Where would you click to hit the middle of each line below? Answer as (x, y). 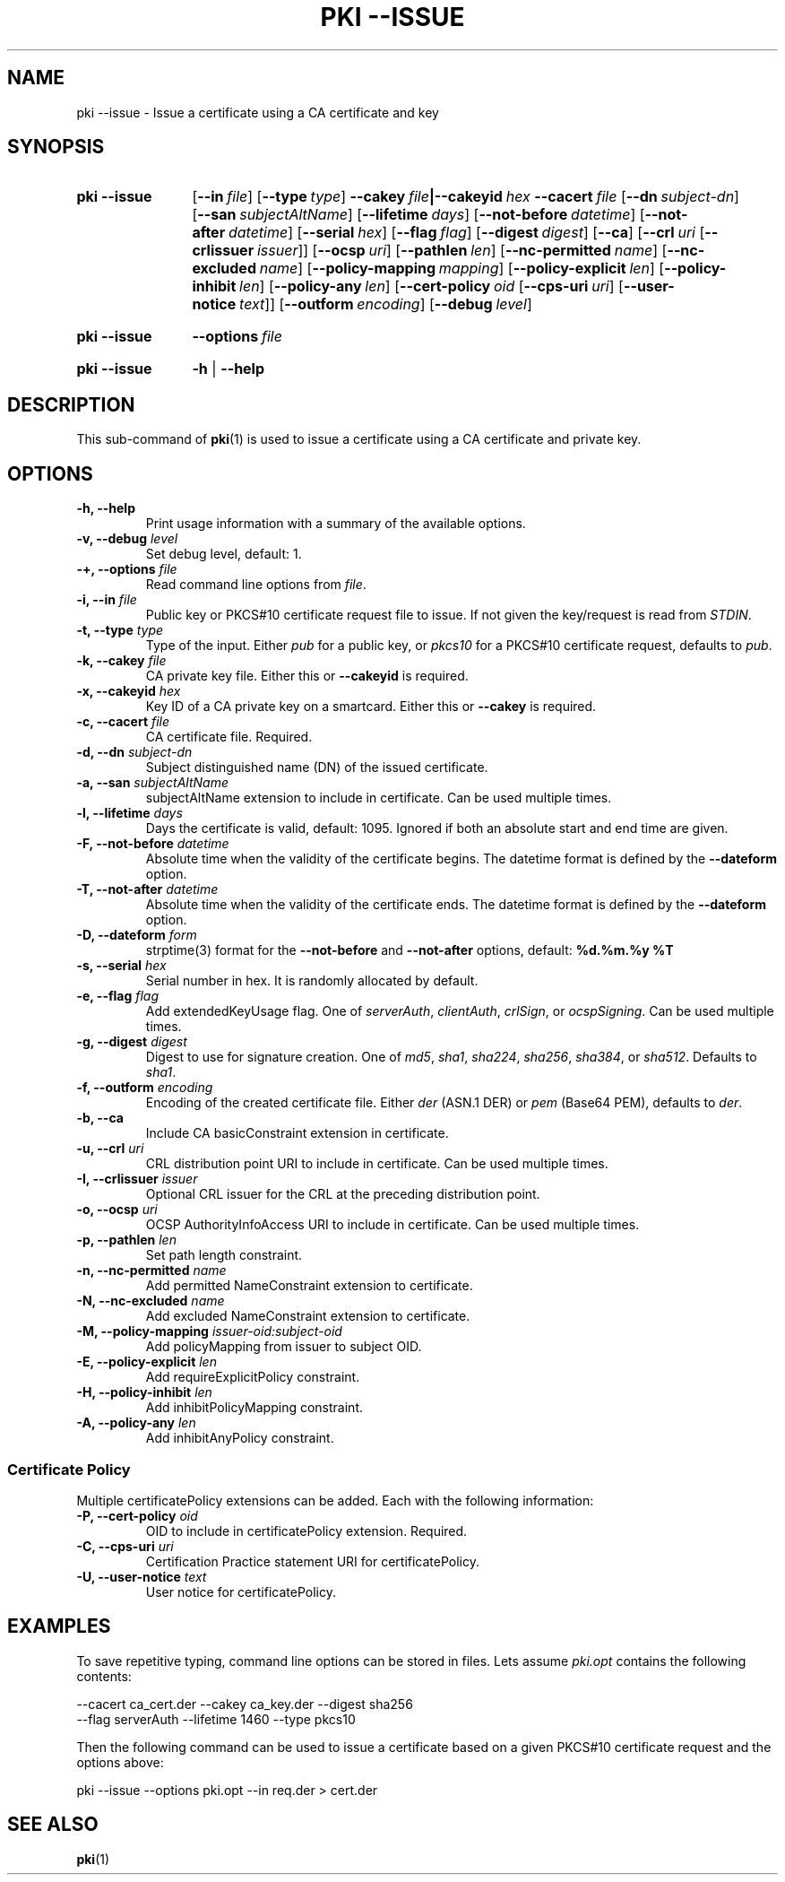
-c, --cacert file (123, 722)
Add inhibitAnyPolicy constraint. (240, 1438)
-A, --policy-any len (136, 1423)
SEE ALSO (53, 1825)
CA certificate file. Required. (229, 737)
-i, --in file (107, 600)
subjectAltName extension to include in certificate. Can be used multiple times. (379, 798)
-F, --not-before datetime (153, 844)
